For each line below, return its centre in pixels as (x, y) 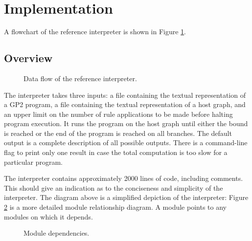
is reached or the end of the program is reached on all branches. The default (118, 133)
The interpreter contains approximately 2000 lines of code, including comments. (124, 178)
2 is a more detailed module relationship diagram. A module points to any (115, 207)
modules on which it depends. (48, 216)
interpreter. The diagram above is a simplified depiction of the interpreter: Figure (126, 197)
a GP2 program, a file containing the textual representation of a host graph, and (125, 104)
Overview (28, 58)
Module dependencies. (57, 233)
